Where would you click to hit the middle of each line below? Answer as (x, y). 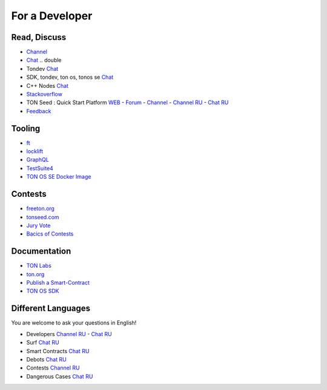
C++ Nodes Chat (48, 85)
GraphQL (38, 160)
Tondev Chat (42, 68)
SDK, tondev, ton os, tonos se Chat (70, 77)
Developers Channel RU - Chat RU (69, 334)
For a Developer (52, 16)
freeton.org (40, 208)
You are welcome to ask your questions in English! (74, 323)
